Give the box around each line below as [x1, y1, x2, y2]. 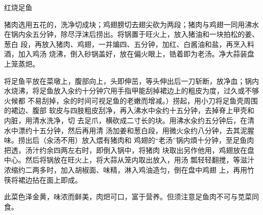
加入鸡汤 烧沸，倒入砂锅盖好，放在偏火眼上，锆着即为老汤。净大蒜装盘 [18, 48, 254, 59]
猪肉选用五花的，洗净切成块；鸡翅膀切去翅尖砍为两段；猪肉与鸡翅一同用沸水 [4, 19, 259, 29]
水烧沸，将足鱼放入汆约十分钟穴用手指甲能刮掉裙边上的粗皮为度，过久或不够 [4, 85, 259, 96]
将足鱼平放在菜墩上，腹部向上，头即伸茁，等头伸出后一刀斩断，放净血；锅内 [4, 75, 259, 86]
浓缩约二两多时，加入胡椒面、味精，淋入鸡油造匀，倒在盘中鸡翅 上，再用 [4, 164, 247, 175]
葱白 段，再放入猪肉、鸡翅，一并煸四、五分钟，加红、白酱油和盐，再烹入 [4, 38, 247, 49]
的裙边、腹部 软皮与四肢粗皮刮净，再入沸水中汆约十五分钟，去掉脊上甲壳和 [4, 105, 254, 116]
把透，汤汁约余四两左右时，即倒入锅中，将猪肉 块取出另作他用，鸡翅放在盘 [4, 144, 254, 155]
